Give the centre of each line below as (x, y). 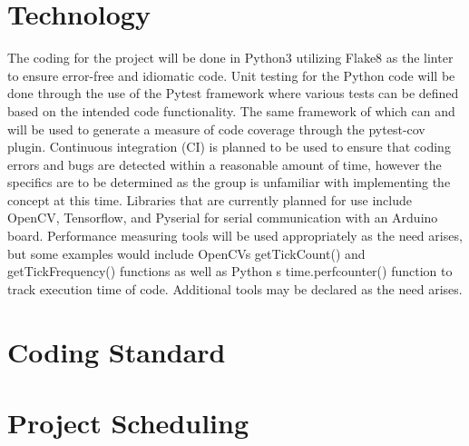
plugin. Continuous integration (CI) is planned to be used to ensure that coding (229, 147)
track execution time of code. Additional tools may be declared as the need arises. (235, 288)
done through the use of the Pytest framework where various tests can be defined (233, 93)
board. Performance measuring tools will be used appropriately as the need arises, (235, 236)
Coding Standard (117, 351)
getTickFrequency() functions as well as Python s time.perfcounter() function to (230, 271)
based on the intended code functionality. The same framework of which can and (231, 110)
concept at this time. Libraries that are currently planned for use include (210, 199)
